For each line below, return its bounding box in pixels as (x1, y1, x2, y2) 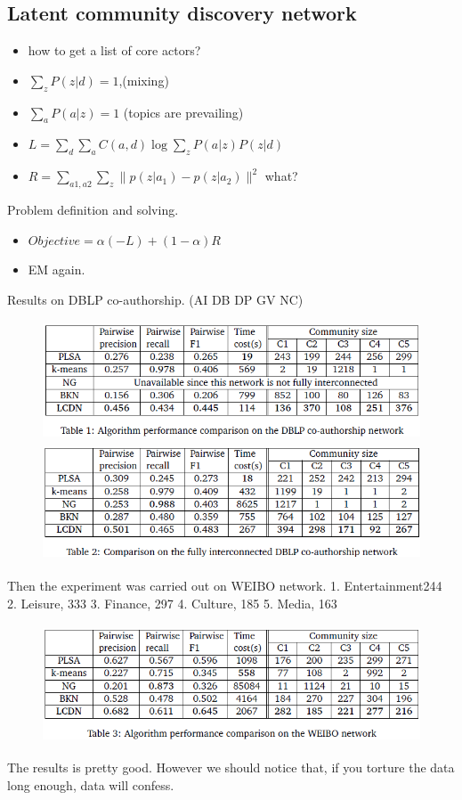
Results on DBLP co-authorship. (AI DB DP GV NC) (7, 290, 304, 308)
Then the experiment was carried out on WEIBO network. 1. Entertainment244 (7, 576, 442, 595)
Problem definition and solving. (7, 200, 179, 218)
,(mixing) (118, 70, 169, 89)
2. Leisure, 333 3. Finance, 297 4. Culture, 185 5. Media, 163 (7, 593, 337, 612)
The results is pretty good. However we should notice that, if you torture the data (7, 758, 455, 777)
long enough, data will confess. (7, 775, 174, 794)
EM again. (28, 260, 85, 279)
